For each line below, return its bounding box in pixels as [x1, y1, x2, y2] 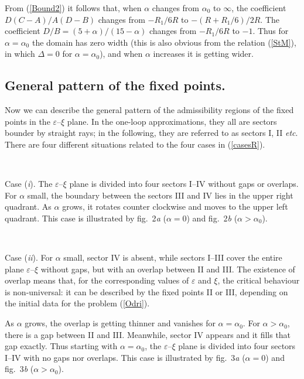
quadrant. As [5, 200, 52, 213]
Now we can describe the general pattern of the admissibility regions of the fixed [5, 104, 294, 116]
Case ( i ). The [5, 177, 53, 190]
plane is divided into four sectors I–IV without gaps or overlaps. [69, 177, 299, 190]
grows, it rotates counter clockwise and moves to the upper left [62, 200, 288, 213]
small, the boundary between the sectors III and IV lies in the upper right [27, 189, 293, 201]
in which [5, 47, 35, 60]
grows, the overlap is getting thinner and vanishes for [25, 317, 216, 329]
